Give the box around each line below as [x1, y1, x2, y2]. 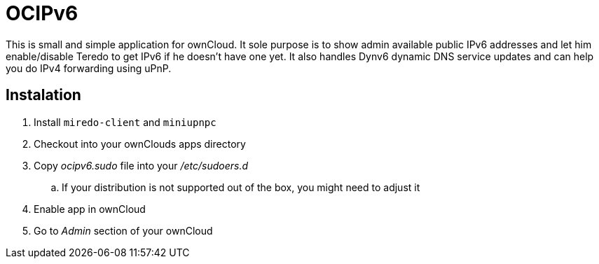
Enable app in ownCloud [34, 202, 146, 215]
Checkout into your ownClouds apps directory [34, 137, 246, 150]
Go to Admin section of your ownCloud [34, 224, 213, 237]
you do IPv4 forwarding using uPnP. [6, 62, 172, 74]
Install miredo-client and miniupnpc [34, 116, 216, 128]
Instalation [6, 86, 81, 104]
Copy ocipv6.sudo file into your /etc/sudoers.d [34, 159, 249, 172]
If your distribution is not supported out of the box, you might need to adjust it [62, 181, 420, 193]
